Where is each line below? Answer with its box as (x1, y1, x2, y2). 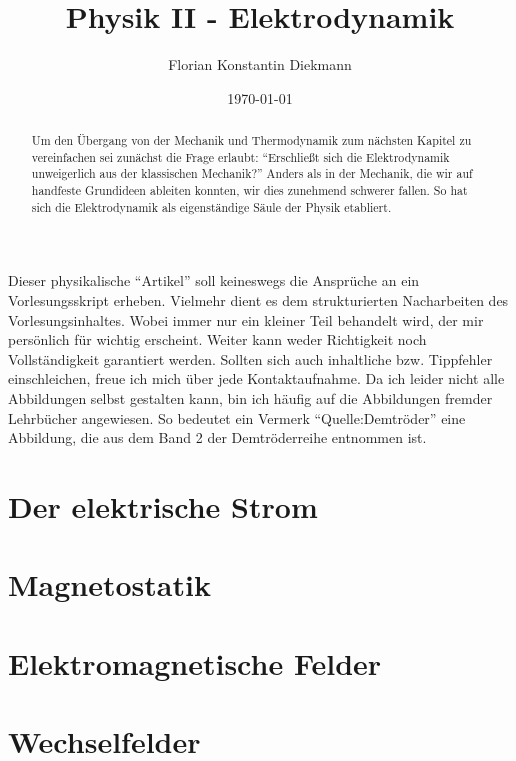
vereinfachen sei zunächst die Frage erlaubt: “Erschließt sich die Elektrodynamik (31, 148, 450, 165)
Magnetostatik (8, 564, 211, 605)
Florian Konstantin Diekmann (168, 54, 352, 75)
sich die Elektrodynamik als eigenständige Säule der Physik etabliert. (31, 198, 392, 215)
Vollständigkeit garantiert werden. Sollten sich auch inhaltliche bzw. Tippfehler (8, 348, 493, 369)
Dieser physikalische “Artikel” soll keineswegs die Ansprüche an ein (8, 270, 420, 291)
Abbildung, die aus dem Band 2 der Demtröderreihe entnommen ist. (8, 427, 427, 448)
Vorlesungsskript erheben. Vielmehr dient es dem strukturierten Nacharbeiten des (8, 289, 509, 310)
